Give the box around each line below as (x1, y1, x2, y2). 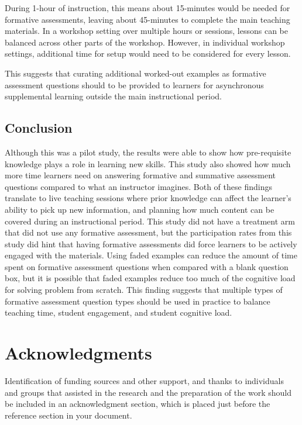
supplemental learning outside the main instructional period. (5, 90, 222, 102)
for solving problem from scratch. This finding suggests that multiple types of (5, 284, 283, 296)
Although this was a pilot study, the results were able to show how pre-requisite (5, 146, 291, 158)
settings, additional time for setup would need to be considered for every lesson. (5, 47, 291, 60)
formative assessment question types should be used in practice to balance (5, 295, 270, 307)
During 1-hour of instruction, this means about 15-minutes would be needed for (5, 2, 290, 13)
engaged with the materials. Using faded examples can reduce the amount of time (5, 249, 297, 261)
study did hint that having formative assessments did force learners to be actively (5, 237, 297, 250)
